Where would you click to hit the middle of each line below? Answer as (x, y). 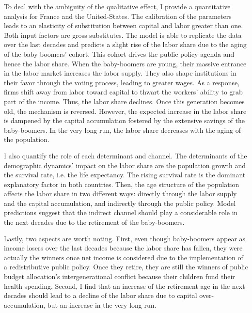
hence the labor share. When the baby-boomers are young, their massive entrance (125, 63)
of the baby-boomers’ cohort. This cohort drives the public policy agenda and (119, 54)
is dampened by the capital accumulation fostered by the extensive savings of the (125, 120)
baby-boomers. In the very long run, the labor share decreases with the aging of (122, 130)
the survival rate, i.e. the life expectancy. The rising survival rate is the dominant (125, 175)
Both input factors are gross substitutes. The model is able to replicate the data (123, 35)
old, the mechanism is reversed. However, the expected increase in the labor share (125, 111)
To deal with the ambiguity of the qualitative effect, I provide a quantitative (117, 6)
